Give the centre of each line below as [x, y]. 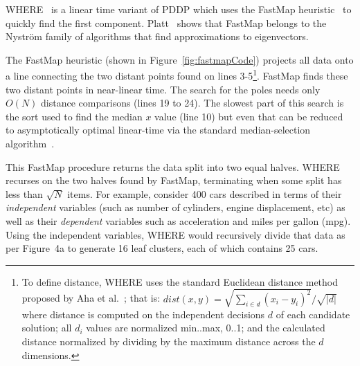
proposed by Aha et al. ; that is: [91, 298]
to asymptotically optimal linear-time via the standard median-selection [158, 130]
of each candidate [313, 314]
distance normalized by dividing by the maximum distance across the [169, 341]
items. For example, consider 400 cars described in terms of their [205, 193]
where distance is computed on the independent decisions [143, 314]
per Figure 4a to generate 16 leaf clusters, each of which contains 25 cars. [162, 248]
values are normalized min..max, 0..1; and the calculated [206, 328]
